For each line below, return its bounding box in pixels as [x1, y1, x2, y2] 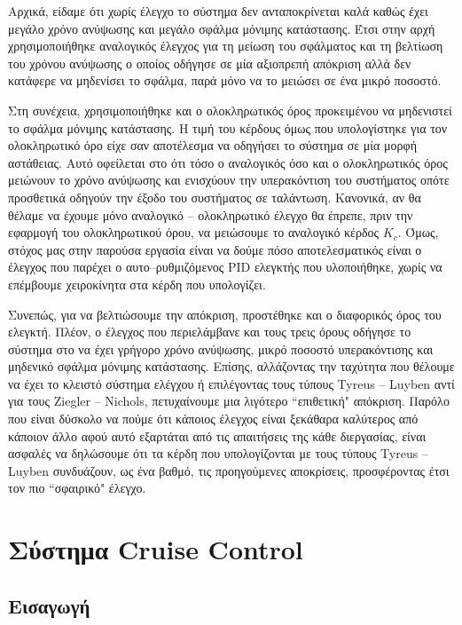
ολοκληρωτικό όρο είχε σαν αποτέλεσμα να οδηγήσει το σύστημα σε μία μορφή [8, 136, 418, 154]
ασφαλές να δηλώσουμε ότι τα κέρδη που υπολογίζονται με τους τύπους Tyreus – [8, 444, 428, 463]
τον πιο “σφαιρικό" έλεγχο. [8, 479, 146, 497]
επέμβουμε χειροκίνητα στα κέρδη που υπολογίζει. [8, 274, 266, 293]
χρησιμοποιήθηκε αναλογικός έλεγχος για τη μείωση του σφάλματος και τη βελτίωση [8, 36, 443, 55]
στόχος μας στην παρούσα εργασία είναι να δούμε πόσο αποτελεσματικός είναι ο [8, 240, 422, 258]
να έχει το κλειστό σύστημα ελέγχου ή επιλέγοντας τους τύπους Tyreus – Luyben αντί [8, 374, 455, 392]
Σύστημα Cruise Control [8, 531, 303, 567]
